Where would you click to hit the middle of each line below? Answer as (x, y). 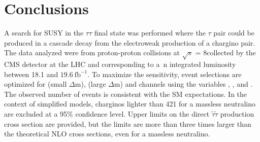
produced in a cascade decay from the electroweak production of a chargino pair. (130, 42)
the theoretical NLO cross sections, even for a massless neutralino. (107, 134)
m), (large (90, 84)
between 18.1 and (31, 74)
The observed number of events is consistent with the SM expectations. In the (126, 94)
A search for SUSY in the (44, 33)
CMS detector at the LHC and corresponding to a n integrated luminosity (120, 64)
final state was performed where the (150, 33)
